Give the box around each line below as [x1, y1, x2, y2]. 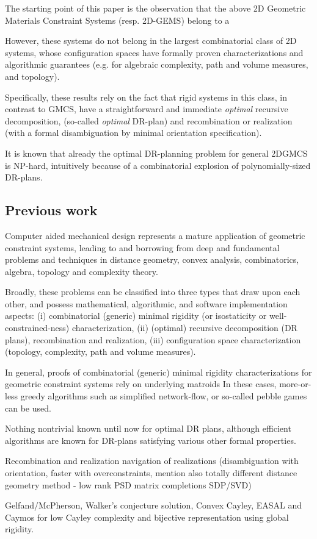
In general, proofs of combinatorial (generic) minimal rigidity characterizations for [5, 365, 312, 378]
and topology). [5, 70, 60, 82]
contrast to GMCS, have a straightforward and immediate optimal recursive [5, 102, 288, 115]
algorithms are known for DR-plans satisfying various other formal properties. [5, 434, 296, 446]
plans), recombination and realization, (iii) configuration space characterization [5, 333, 301, 346]
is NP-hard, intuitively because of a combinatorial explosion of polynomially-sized [5, 159, 311, 171]
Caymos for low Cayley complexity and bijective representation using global [5, 510, 289, 523]
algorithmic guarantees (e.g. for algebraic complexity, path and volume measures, [5, 58, 308, 71]
